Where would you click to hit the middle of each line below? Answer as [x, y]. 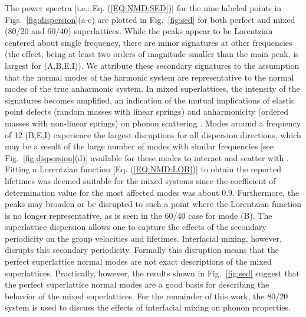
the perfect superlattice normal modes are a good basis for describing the [137, 284]
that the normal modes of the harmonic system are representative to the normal [149, 77]
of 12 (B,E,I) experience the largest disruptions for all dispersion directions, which [153, 134]
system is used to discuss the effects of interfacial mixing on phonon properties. [148, 307]
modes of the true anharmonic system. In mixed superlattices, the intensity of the [152, 89]
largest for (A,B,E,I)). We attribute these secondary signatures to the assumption [152, 65]
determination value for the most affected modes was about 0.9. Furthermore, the [152, 192]
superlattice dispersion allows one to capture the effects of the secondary [136, 227]
